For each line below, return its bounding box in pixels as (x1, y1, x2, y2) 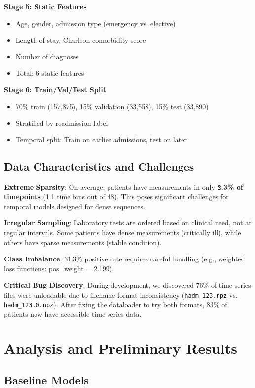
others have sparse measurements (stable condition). (4, 237, 162, 247)
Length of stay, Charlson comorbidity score (15, 35, 146, 45)
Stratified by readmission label (15, 118, 108, 128)
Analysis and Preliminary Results (4, 338, 237, 358)
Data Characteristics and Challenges (4, 158, 194, 173)
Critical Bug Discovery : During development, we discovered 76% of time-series (4, 280, 251, 290)
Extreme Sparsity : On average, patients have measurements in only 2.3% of (4, 181, 243, 192)
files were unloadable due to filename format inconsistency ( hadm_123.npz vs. (4, 289, 238, 300)
